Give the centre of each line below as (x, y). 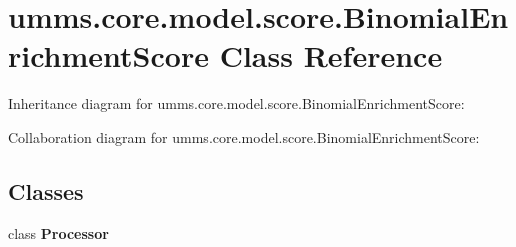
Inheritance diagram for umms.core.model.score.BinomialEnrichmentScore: (236, 103)
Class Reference (331, 55)
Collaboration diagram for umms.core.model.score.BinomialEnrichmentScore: (244, 136)
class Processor (58, 232)
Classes (46, 190)
